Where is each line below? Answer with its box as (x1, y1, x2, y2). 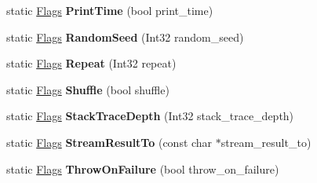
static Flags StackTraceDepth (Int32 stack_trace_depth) (6, 108, 294, 124)
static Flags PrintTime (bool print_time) (6, 2, 213, 18)
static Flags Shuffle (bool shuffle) (6, 81, 169, 97)
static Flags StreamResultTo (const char (6, 134, 213, 150)
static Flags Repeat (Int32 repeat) (6, 55, 177, 71)
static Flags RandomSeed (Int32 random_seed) (6, 28, 244, 45)
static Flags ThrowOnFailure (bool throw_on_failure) (6, 160, 279, 177)
